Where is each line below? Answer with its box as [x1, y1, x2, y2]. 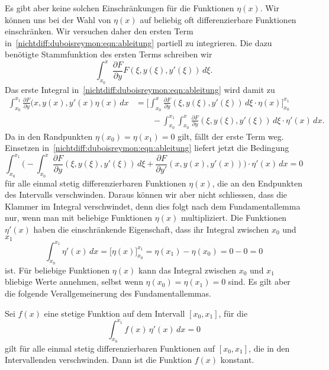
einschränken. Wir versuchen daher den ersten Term [5, 25, 193, 37]
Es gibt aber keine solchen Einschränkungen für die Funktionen [5, 2, 234, 14]
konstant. [220, 353, 254, 366]
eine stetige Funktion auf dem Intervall [44, 307, 185, 319]
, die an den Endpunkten [212, 176, 302, 189]
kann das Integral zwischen [138, 263, 237, 276]
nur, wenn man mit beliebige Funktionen [5, 211, 153, 224]
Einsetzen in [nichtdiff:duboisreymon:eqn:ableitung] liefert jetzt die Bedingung [5, 141, 289, 154]
